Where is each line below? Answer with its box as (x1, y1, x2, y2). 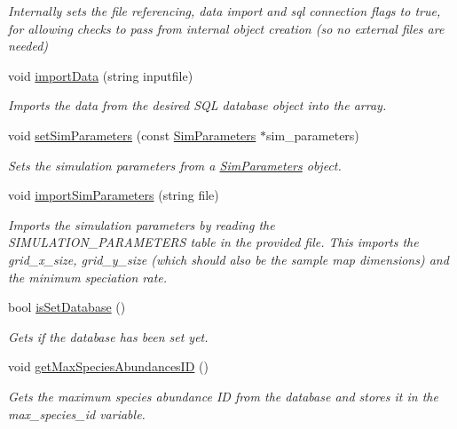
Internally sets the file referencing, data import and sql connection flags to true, (8, 2, 441, 20)
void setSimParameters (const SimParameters (8, 125, 256, 144)
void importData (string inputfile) (8, 66, 193, 84)
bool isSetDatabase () (8, 298, 126, 316)
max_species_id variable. (8, 404, 146, 423)
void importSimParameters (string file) (8, 186, 219, 204)
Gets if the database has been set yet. (8, 327, 209, 346)
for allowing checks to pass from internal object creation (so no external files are (8, 19, 445, 37)
